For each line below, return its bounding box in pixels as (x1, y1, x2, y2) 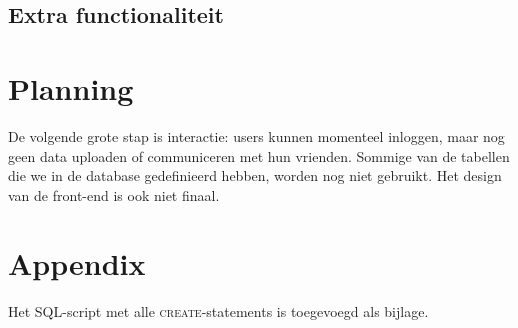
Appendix (8, 243, 146, 284)
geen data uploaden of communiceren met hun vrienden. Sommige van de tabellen (8, 145, 510, 166)
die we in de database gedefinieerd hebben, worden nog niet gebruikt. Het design (8, 165, 502, 186)
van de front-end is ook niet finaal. (8, 184, 220, 205)
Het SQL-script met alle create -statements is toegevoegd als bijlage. (8, 301, 429, 322)
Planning (8, 67, 134, 108)
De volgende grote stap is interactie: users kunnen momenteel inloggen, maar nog (8, 125, 505, 146)
